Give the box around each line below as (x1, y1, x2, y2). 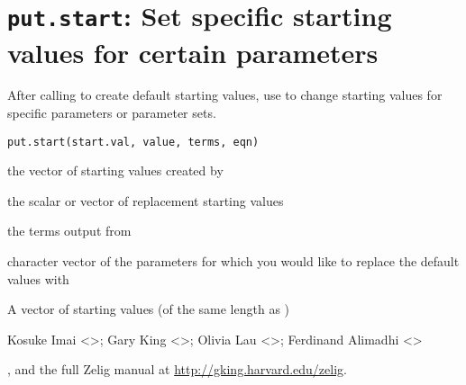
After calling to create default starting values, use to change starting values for (7, 85, 443, 104)
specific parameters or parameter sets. (7, 103, 216, 122)
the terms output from (7, 221, 132, 240)
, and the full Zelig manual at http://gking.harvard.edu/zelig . (7, 360, 347, 379)
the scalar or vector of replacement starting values (7, 191, 284, 210)
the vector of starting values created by (7, 161, 224, 180)
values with (7, 269, 69, 288)
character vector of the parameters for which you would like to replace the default (7, 252, 460, 271)
